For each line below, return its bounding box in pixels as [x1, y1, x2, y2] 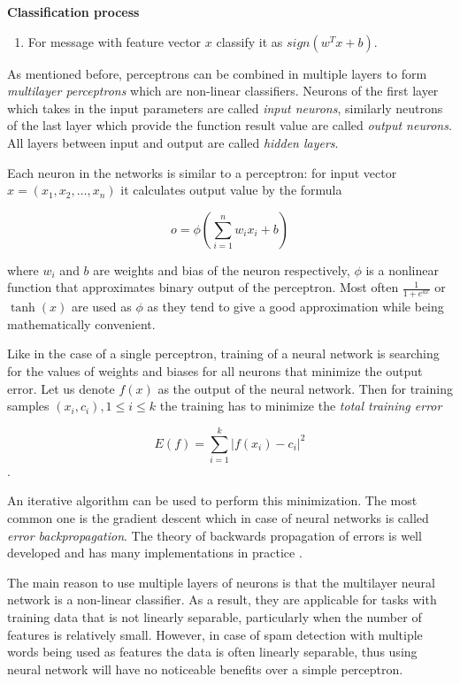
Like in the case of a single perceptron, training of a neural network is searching [7, 344, 440, 363]
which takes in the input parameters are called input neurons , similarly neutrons [7, 98, 443, 117]
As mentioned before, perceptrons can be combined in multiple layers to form [7, 64, 427, 82]
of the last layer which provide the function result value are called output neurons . [7, 116, 452, 134]
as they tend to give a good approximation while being [147, 297, 444, 316]
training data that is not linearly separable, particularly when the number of [7, 608, 422, 626]
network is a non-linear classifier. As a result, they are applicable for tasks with [7, 590, 437, 609]
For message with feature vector [27, 32, 202, 50]
